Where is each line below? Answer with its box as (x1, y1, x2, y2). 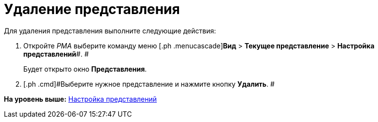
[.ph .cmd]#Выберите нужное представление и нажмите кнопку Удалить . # (23, 79, 275, 88)
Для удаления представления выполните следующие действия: (4, 26, 216, 35)
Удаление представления (4, 1, 180, 17)
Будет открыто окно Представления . (23, 64, 147, 73)
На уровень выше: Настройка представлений (4, 94, 157, 103)
